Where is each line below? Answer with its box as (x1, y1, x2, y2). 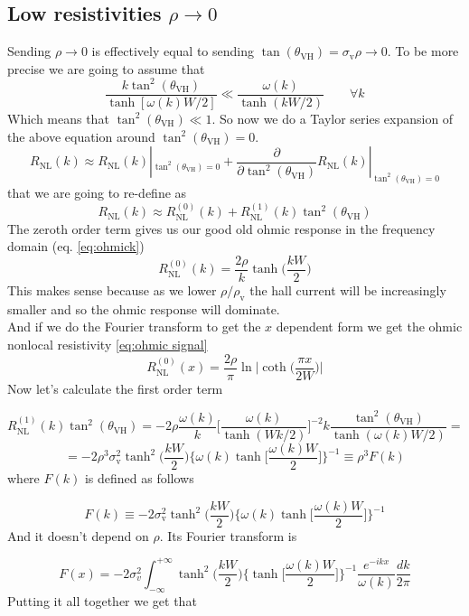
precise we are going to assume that (7, 59, 205, 78)
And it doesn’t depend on (7, 526, 149, 545)
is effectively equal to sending (91, 42, 254, 61)
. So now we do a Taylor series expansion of (211, 108, 454, 127)
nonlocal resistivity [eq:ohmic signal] (7, 335, 208, 354)
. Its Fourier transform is (159, 526, 297, 545)
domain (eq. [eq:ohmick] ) (7, 237, 145, 256)
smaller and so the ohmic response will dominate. (7, 299, 280, 318)
